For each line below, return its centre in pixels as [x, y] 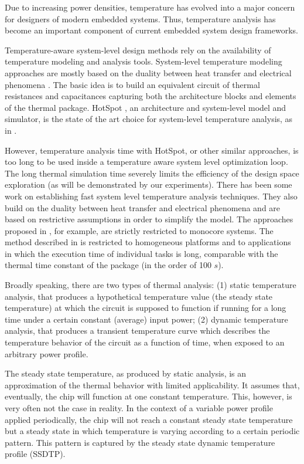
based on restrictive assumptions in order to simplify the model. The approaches [149, 219]
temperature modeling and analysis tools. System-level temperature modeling [144, 61]
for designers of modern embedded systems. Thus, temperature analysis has [140, 18]
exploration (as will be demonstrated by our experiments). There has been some [148, 184]
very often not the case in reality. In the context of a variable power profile [139, 408]
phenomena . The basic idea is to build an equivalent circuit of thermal [132, 84]
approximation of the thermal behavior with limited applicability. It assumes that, [152, 385]
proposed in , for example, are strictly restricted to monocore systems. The [139, 230]
